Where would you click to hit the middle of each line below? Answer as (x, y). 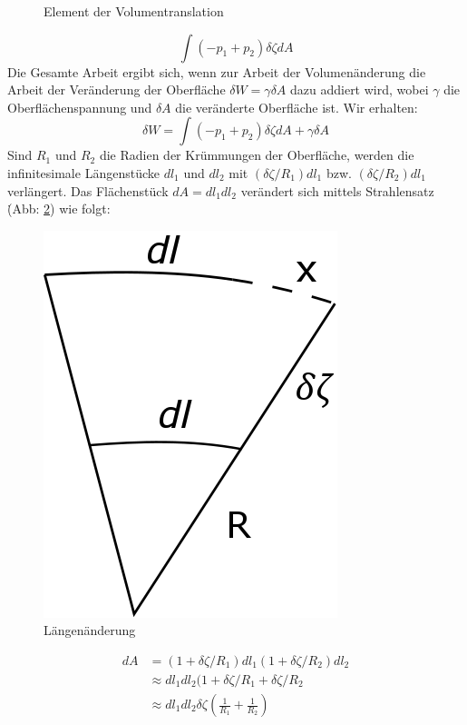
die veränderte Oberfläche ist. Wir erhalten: (297, 107)
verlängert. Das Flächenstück (88, 190)
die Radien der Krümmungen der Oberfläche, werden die (257, 155)
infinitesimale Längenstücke (83, 172)
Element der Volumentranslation (134, 11)
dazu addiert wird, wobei (360, 89)
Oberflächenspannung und (80, 107)
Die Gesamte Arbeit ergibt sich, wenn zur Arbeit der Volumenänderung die (217, 71)
